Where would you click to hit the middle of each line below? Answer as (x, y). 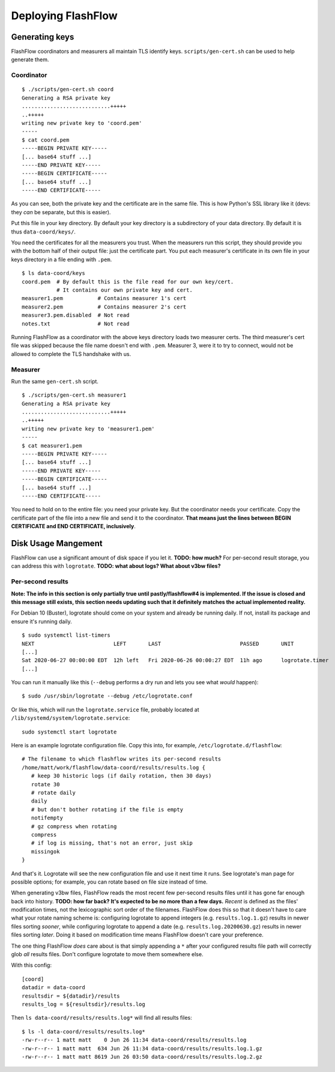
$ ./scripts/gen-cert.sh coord (68, 89)
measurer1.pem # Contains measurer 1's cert (104, 298)
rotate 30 (45, 784)
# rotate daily (53, 793)
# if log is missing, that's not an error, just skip (112, 843)
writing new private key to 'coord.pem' (82, 123)
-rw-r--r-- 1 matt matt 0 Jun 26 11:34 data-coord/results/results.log (134, 1040)
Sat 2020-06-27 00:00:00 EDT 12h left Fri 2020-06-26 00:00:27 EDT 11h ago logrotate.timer (175, 661)
